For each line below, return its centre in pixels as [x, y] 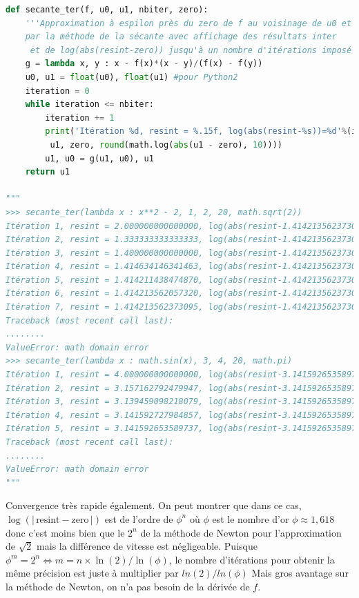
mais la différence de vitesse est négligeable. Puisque [147, 546]
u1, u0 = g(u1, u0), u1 [99, 158]
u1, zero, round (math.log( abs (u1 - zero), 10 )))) [166, 144]
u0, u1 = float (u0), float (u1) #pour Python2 [132, 77]
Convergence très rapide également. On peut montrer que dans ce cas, [154, 505]
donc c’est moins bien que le [65, 532]
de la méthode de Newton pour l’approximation [241, 532]
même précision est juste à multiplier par [92, 573]
